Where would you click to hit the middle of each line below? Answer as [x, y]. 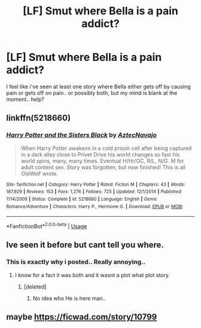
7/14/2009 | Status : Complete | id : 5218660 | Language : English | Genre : [82, 199]
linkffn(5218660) [38, 118]
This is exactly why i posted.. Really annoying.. [76, 262]
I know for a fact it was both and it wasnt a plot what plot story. [92, 275]
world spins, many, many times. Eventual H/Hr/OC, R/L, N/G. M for [102, 161]
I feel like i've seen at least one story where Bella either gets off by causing [99, 86]
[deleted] [35, 286]
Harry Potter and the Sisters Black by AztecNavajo [82, 135]
